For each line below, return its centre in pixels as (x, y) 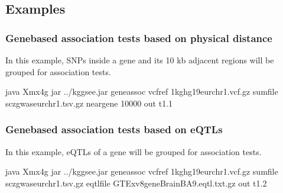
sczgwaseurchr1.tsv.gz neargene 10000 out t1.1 (89, 103)
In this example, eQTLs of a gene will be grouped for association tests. (134, 151)
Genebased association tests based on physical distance (139, 38)
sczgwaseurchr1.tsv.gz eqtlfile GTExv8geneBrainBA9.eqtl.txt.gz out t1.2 (136, 183)
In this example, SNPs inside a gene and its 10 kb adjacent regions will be (140, 60)
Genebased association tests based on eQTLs (114, 129)
